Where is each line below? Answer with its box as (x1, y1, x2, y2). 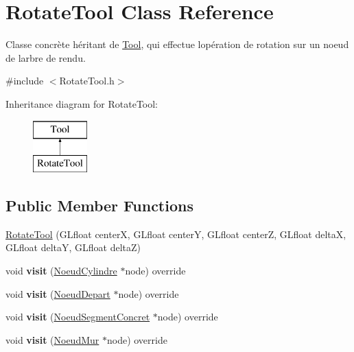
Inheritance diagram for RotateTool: (5, 96, 158, 110)
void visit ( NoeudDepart (5, 286, 110, 301)
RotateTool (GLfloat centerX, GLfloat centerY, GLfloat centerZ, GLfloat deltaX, (5, 226, 346, 241)
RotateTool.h (59, 73, 115, 88)
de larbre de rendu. (5, 50, 86, 64)
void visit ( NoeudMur (5, 332, 99, 347)
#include (5, 73, 44, 88)
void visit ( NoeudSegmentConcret (5, 309, 150, 324)
